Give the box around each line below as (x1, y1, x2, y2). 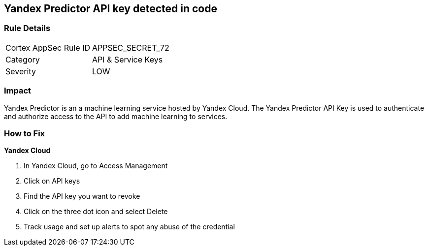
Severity (5, 66, 36, 76)
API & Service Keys (92, 54, 163, 64)
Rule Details (4, 23, 51, 33)
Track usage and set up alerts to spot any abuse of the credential (24, 222, 235, 231)
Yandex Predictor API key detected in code (4, 2, 217, 15)
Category (5, 54, 40, 64)
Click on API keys (24, 177, 80, 186)
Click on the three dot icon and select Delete (24, 207, 168, 216)
